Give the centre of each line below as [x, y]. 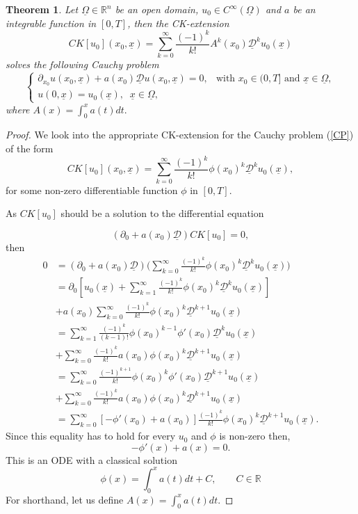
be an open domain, [157, 9]
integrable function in [51, 23]
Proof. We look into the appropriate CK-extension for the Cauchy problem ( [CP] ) [180, 135]
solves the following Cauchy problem [82, 64]
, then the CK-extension [178, 23]
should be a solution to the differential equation [162, 213]
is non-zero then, [255, 436]
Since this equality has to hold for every [91, 436]
